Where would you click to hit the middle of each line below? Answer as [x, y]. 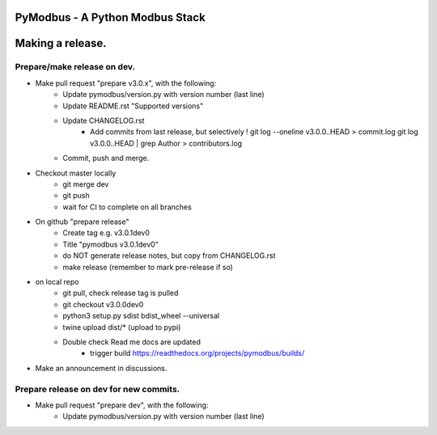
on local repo [57, 282]
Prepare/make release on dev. [75, 67]
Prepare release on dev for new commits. [98, 389]
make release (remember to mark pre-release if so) [148, 267]
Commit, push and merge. [106, 158]
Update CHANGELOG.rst [104, 120]
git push [76, 196]
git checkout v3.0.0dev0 [103, 304]
